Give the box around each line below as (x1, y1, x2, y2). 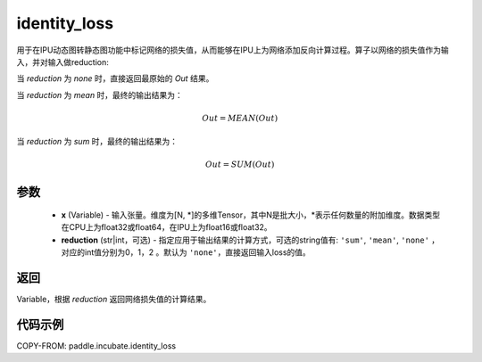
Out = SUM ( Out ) (205, 160, 275, 169)
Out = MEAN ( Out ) (202, 112, 278, 123)
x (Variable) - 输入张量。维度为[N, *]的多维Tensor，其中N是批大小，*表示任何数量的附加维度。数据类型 (61, 210, 441, 220)
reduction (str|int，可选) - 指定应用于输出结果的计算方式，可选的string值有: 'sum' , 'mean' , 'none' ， (61, 234, 440, 245)
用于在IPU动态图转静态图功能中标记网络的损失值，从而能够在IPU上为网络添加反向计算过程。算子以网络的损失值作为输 (16, 45, 450, 55)
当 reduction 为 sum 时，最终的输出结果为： (16, 136, 179, 147)
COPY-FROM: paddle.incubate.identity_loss (16, 341, 177, 351)
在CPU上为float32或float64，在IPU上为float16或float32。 (61, 222, 272, 233)
